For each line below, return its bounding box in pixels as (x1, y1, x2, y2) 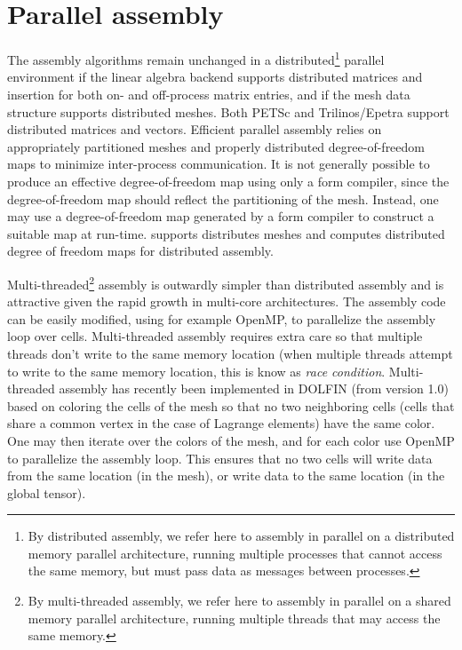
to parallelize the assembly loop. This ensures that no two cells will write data (7, 448, 433, 467)
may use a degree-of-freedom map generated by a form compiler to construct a (7, 207, 434, 226)
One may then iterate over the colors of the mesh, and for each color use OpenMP (7, 431, 455, 449)
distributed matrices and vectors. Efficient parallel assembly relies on (7, 120, 382, 139)
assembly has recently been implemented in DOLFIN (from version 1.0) (59, 379, 449, 398)
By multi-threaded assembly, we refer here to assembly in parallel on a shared (28, 591, 451, 610)
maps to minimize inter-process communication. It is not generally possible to (7, 155, 430, 173)
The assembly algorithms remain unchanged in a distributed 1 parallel (7, 48, 385, 68)
